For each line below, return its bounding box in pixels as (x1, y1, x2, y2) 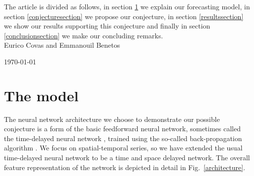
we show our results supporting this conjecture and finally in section (4, 21, 210, 31)
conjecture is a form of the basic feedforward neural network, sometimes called (4, 123, 241, 134)
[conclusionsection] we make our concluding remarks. (4, 30, 163, 40)
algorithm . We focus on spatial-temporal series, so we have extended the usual (4, 143, 243, 153)
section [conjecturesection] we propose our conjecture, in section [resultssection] (4, 11, 244, 21)
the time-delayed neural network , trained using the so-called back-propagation (4, 133, 242, 143)
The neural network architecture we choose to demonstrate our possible (4, 114, 220, 124)
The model (4, 85, 79, 105)
